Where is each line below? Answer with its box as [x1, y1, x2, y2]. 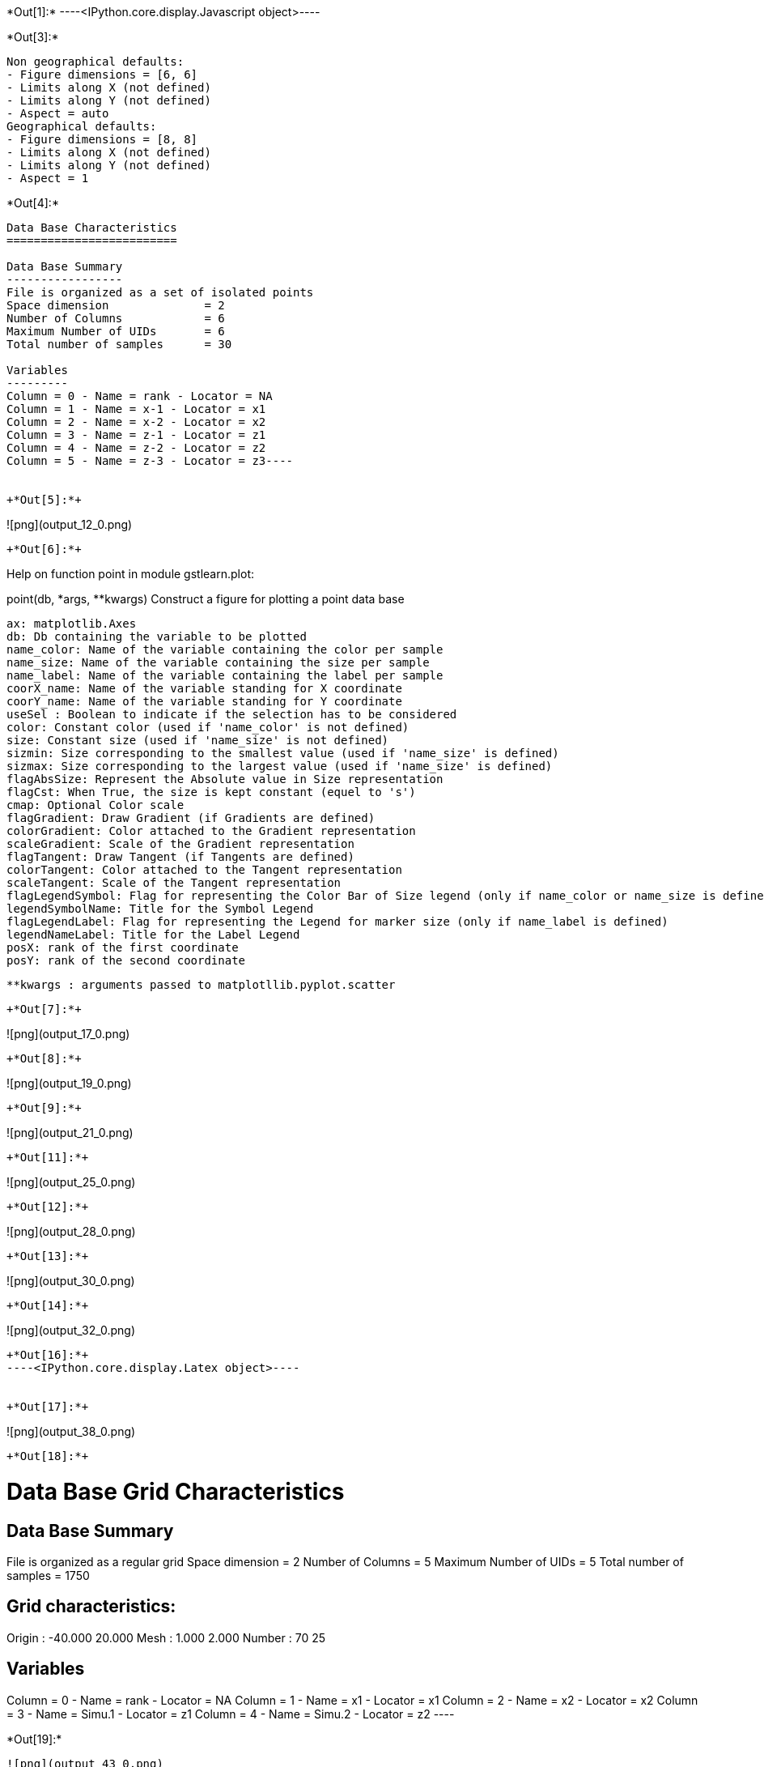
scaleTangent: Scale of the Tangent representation [6, 876, 342, 889]
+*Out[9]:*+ [6, 1101, 82, 1114]
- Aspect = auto [6, 107, 109, 120]
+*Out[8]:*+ [6, 1052, 82, 1065]
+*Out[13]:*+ [6, 1250, 89, 1262]
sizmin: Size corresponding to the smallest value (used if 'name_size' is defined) [6, 747, 559, 760]
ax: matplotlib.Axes [6, 617, 137, 630]
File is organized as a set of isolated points [6, 286, 314, 299]
